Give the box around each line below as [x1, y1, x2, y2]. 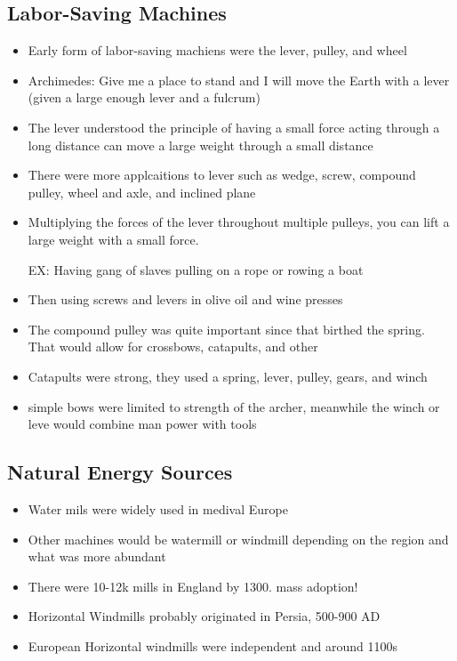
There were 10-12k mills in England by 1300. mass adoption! [28, 576, 358, 595]
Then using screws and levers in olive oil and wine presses [28, 290, 343, 309]
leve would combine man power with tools [28, 415, 257, 433]
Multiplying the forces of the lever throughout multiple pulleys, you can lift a [28, 213, 450, 231]
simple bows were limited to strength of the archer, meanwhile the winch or [28, 397, 440, 415]
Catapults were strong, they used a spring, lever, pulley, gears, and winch [28, 367, 428, 385]
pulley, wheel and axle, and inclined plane [28, 182, 256, 201]
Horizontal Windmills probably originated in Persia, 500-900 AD [28, 607, 381, 625]
